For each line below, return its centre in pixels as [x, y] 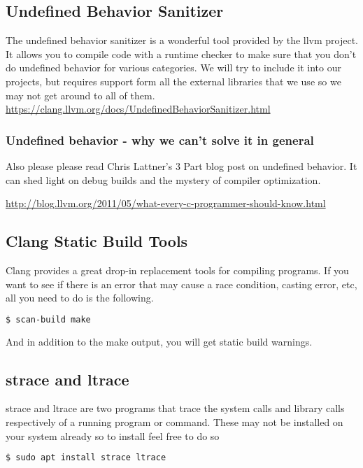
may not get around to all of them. [80, 95]
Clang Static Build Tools [97, 241]
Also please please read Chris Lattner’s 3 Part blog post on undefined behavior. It [181, 165]
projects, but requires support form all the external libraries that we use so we [173, 81]
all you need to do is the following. [80, 298]
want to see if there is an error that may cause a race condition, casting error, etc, [181, 284]
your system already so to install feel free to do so [113, 435]
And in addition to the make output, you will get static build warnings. [159, 341]
